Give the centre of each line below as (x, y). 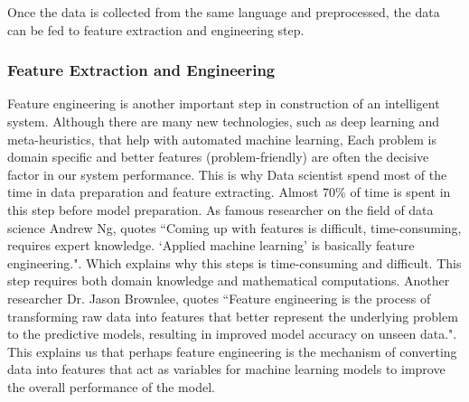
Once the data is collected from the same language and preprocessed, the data (224, 12)
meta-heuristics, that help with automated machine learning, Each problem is (222, 139)
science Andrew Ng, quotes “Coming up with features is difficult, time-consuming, (234, 227)
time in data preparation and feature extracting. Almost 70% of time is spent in (229, 192)
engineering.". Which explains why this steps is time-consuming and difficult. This (234, 262)
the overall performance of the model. (111, 386)
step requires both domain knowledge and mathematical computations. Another (229, 280)
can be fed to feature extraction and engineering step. (156, 29)
